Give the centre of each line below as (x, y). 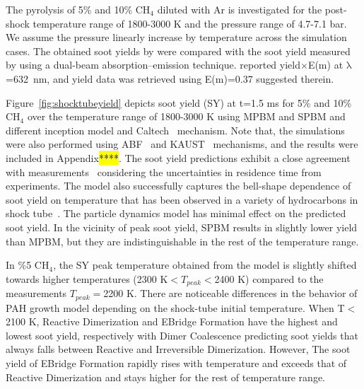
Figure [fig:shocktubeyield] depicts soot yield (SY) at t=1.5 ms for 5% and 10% (179, 102)
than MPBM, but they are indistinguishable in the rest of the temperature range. (182, 241)
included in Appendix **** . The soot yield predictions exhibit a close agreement (178, 157)
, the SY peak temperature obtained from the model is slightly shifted (205, 265)
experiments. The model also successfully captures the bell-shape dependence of (178, 186)
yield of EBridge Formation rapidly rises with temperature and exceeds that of (176, 362)
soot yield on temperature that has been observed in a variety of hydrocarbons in (182, 199)
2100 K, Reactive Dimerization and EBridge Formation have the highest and (172, 321)
